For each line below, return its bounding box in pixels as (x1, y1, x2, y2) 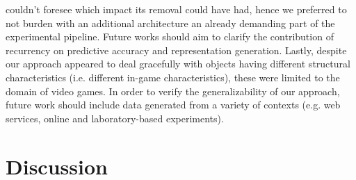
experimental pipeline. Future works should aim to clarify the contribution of (6, 29, 334, 44)
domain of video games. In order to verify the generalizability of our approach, (6, 83, 340, 98)
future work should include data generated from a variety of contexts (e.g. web (6, 97, 341, 112)
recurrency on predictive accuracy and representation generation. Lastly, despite (6, 42, 347, 57)
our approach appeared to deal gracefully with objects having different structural (6, 56, 350, 71)
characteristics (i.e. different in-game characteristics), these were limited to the (6, 69, 340, 84)
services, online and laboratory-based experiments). (6, 111, 224, 125)
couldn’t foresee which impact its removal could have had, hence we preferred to (6, 2, 347, 16)
